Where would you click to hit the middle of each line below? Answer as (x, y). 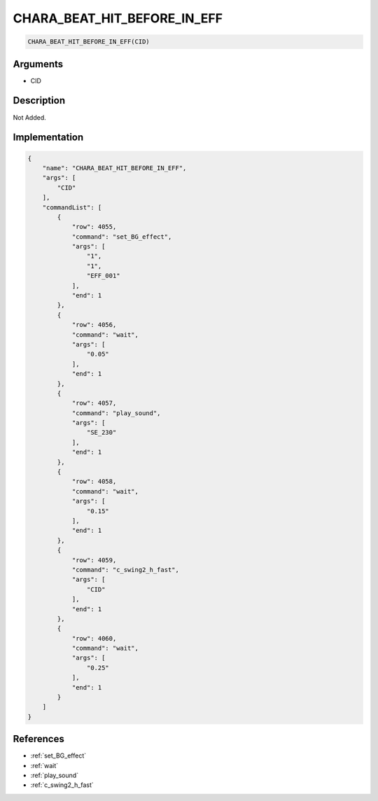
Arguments (38, 64)
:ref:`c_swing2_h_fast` (62, 785)
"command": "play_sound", (116, 413)
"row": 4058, (94, 482)
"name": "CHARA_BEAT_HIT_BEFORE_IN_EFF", (114, 168)
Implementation (48, 138)
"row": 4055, (94, 227)
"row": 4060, (94, 638)
